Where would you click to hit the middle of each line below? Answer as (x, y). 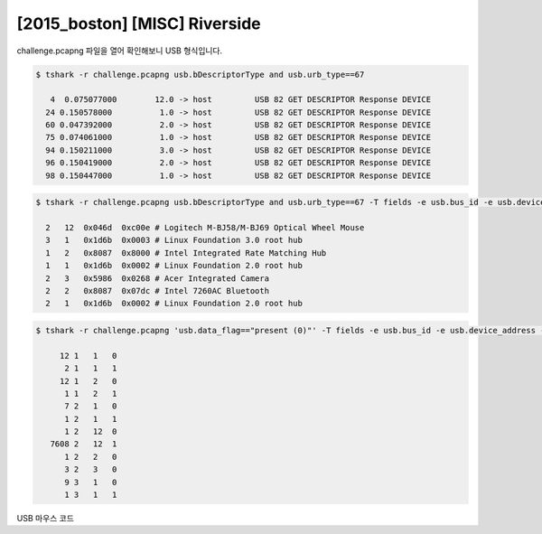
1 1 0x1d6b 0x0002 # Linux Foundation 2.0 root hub (174, 266)
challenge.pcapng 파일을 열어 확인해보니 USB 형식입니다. (120, 51)
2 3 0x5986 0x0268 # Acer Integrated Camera (158, 278)
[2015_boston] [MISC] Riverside (139, 23)
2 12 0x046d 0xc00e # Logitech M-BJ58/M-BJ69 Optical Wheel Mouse (205, 228)
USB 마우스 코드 (45, 518)
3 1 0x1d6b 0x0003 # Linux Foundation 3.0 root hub (174, 240)
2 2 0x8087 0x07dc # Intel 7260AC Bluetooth (158, 290)
